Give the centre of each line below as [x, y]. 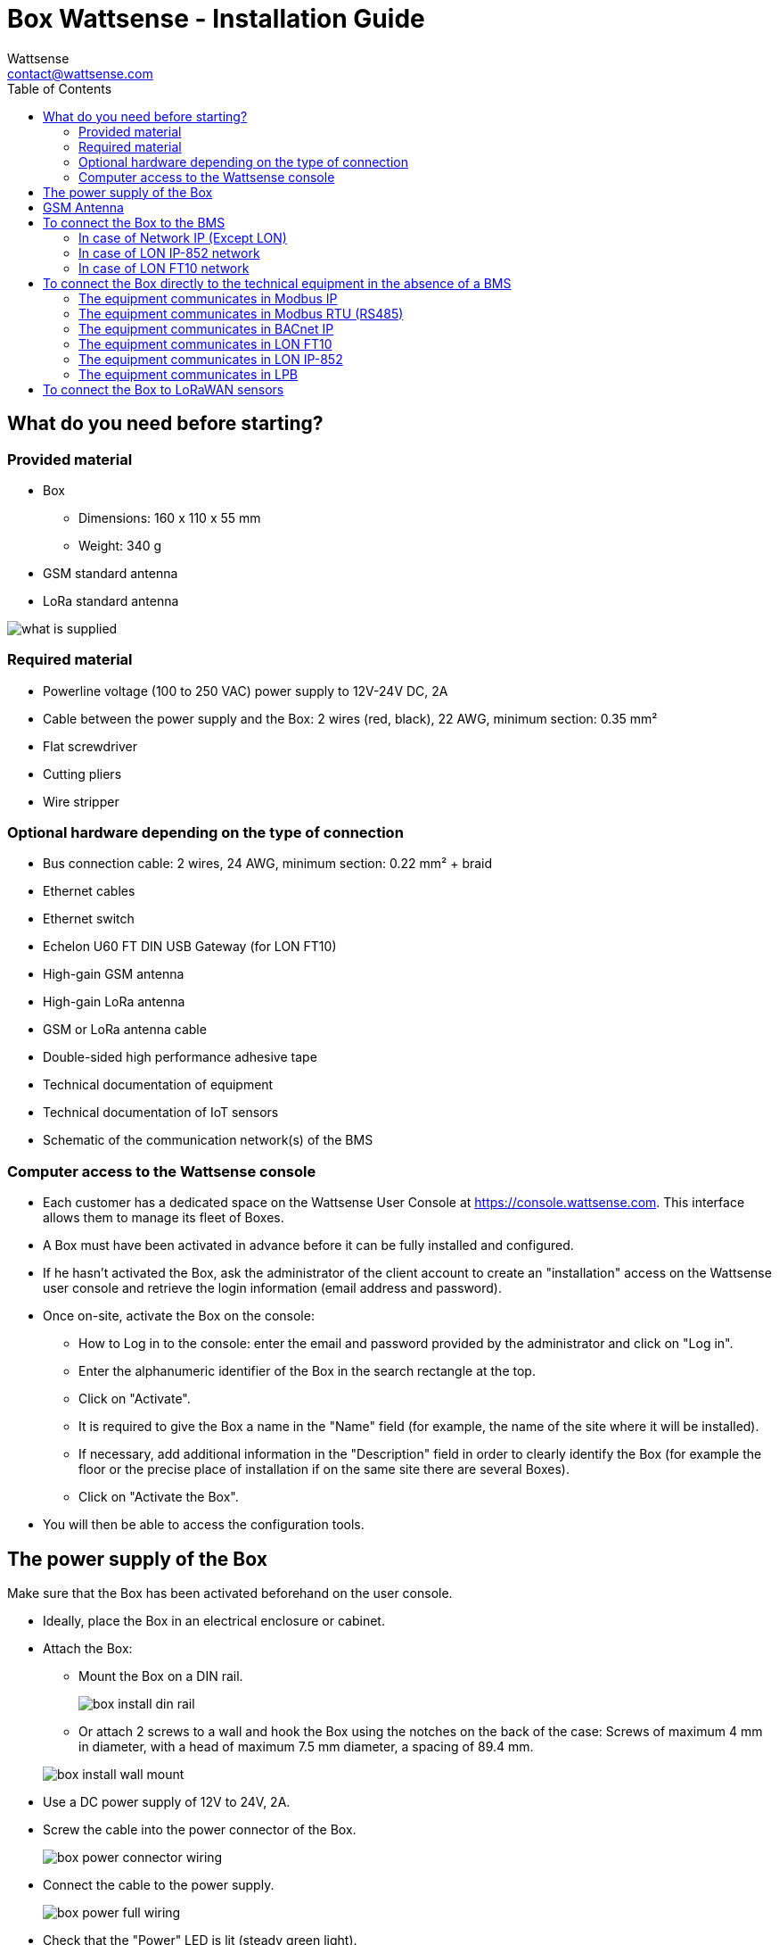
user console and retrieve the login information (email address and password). [272, 1288]
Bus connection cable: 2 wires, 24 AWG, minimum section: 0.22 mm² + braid [268, 864]
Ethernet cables [89, 891]
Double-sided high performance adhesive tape [180, 1057]
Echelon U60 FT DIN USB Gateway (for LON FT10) [190, 947]
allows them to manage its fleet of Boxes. [164, 1218]
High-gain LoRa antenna [114, 1002]
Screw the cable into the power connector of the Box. [200, 1830]
